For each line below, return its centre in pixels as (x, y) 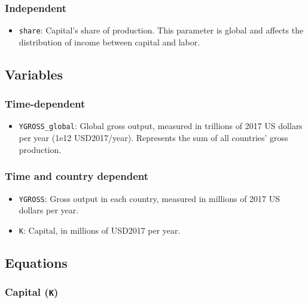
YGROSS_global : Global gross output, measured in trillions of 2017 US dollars (161, 126)
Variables (34, 74)
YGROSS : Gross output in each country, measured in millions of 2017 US (150, 198)
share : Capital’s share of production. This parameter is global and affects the (161, 30)
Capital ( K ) (32, 292)
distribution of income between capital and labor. (109, 42)
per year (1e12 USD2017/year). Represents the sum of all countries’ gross (153, 138)
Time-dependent (45, 104)
